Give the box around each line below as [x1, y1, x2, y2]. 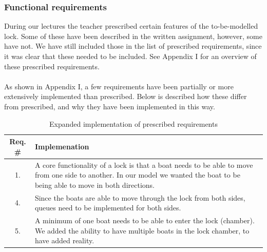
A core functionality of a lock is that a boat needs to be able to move [34, 159, 253, 170]
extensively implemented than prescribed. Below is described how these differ [4, 91, 247, 102]
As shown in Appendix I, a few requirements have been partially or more [4, 81, 234, 91]
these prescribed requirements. [4, 61, 100, 71]
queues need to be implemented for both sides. [34, 202, 181, 213]
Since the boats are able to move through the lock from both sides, [34, 192, 245, 203]
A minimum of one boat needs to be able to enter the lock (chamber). [34, 215, 255, 226]
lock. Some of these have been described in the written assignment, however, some [4, 30, 262, 41]
